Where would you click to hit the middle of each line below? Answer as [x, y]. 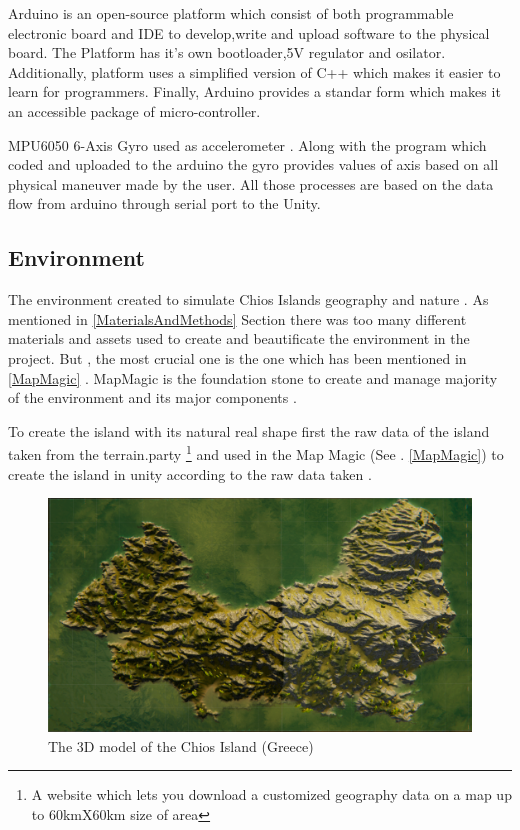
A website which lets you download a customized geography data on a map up [271, 794]
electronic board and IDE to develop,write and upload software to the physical [249, 32]
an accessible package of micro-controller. [134, 110]
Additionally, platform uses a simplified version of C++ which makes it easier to [254, 71]
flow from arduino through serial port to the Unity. [164, 203]
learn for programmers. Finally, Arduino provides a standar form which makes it [254, 91]
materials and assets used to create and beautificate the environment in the [239, 338]
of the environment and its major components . [152, 397]
